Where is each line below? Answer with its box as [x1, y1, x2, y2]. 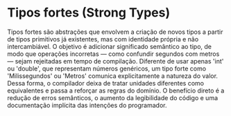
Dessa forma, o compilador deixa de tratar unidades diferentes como [7, 79, 205, 87]
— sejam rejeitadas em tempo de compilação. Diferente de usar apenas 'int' [7, 57, 224, 65]
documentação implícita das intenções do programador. [7, 101, 167, 109]
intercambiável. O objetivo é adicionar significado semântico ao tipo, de [7, 42, 212, 50]
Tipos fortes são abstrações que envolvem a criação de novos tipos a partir [7, 28, 223, 36]
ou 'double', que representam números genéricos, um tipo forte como [7, 64, 207, 72]
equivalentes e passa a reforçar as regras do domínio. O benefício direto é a [7, 86, 225, 95]
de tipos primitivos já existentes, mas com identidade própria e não [7, 35, 199, 43]
